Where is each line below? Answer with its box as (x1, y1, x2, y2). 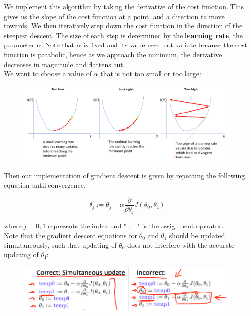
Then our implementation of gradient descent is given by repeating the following (4, 170, 245, 181)
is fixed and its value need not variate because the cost (83, 40, 248, 50)
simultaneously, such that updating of (4, 240, 117, 250)
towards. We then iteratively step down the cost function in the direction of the (4, 21, 243, 31)
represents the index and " (47, 221, 127, 231)
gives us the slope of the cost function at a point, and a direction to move (4, 11, 225, 21)
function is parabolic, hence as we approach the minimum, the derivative (4, 49, 222, 59)
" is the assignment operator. (137, 221, 224, 231)
